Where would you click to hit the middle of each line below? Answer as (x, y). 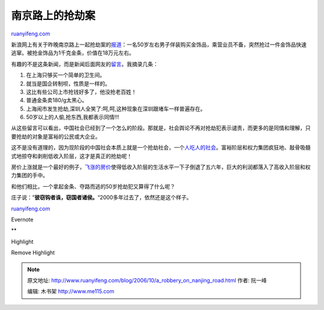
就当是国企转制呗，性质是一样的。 (68, 84)
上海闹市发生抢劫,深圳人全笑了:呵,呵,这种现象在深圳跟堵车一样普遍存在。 (116, 109)
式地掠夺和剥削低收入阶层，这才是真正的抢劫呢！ (71, 156)
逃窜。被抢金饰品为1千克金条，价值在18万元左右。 (73, 53)
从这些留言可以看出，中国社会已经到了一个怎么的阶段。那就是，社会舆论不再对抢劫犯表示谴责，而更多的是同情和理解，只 (161, 128)
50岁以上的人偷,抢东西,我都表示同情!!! (73, 117)
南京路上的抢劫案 (53, 16)
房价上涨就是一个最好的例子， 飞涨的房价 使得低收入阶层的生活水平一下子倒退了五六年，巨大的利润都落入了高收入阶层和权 (161, 167)
